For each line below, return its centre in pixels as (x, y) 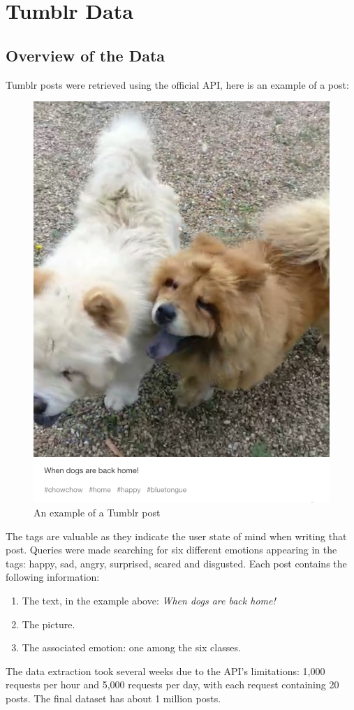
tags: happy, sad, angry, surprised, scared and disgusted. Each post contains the (176, 563)
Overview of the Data (86, 55)
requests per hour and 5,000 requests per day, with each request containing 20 (172, 684)
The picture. (49, 624)
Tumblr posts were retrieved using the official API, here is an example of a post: (177, 84)
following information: (53, 577)
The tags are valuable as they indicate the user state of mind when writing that (176, 536)
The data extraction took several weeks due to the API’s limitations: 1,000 (165, 671)
